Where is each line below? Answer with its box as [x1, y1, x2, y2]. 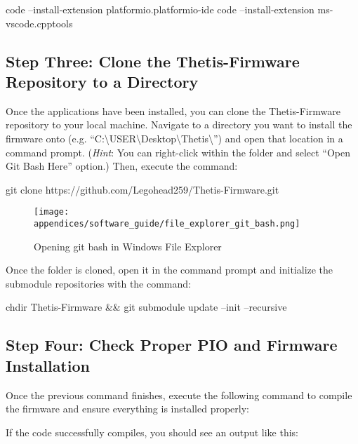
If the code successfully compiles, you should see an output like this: [6, 424, 299, 439]
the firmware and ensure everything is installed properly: [6, 401, 249, 416]
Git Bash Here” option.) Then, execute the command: [6, 159, 238, 173]
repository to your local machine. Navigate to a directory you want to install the [6, 117, 352, 132]
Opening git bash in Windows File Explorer [34, 238, 222, 253]
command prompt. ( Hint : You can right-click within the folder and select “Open [6, 144, 350, 159]
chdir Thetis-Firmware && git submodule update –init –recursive [6, 300, 287, 314]
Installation [6, 354, 90, 376]
